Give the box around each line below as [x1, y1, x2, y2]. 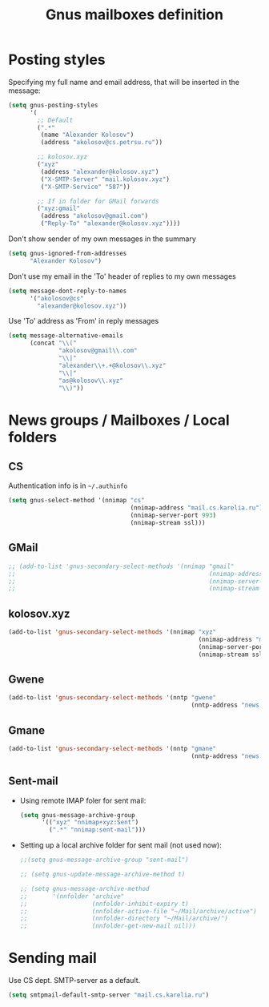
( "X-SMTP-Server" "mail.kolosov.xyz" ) [40, 175, 171, 183]
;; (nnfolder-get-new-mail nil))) [19, 922, 196, 930]
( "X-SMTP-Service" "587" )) [40, 183, 130, 191]
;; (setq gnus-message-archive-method [19, 884, 150, 892]
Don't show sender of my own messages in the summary [8, 234, 196, 244]
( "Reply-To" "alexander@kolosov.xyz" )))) [40, 220, 181, 228]
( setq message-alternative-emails [8, 332, 124, 340]
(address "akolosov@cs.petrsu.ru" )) [40, 139, 163, 147]
